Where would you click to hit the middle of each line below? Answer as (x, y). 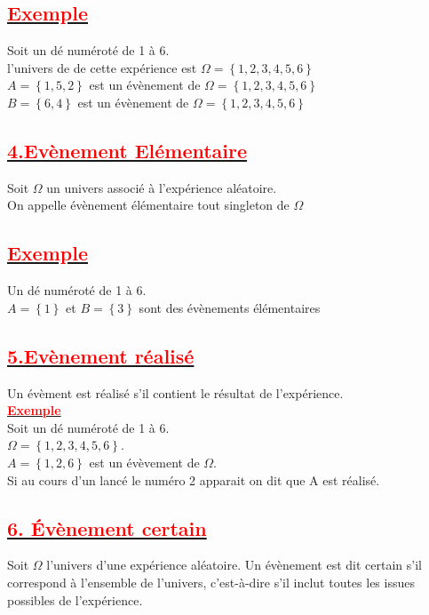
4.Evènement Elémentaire (127, 150)
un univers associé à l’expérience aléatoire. (162, 187)
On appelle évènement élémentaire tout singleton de (148, 205)
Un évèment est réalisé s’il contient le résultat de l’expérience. (175, 392)
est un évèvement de (144, 462)
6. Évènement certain (107, 527)
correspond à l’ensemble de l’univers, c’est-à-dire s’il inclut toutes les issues (211, 582)
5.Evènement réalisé (101, 355)
